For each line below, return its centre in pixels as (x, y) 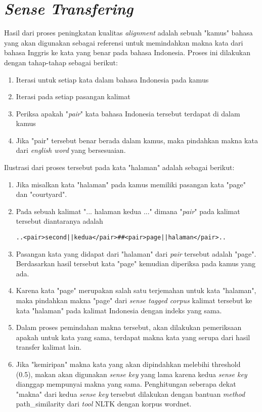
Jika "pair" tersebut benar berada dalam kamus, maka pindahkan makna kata (137, 140)
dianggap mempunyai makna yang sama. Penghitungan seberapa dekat (126, 384)
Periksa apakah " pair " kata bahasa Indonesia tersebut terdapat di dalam (128, 113)
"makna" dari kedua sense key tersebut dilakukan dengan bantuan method (130, 394)
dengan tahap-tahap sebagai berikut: (61, 62)
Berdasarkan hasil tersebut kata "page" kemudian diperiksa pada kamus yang (136, 263)
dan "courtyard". (41, 194)
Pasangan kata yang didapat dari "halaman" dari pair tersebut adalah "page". (136, 253)
